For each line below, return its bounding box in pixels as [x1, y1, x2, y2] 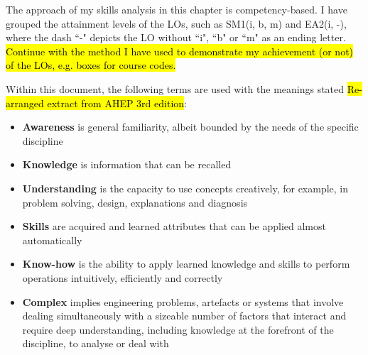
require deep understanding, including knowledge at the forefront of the [22, 322, 334, 337]
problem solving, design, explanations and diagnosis [22, 195, 248, 209]
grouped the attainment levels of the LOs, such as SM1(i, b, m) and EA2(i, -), [6, 16, 347, 31]
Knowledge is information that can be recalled [22, 157, 232, 172]
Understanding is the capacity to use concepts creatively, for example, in [22, 180, 349, 195]
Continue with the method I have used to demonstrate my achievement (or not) [6, 43, 354, 58]
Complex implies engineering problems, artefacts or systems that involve [22, 294, 344, 309]
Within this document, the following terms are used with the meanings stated [6, 81, 345, 96]
